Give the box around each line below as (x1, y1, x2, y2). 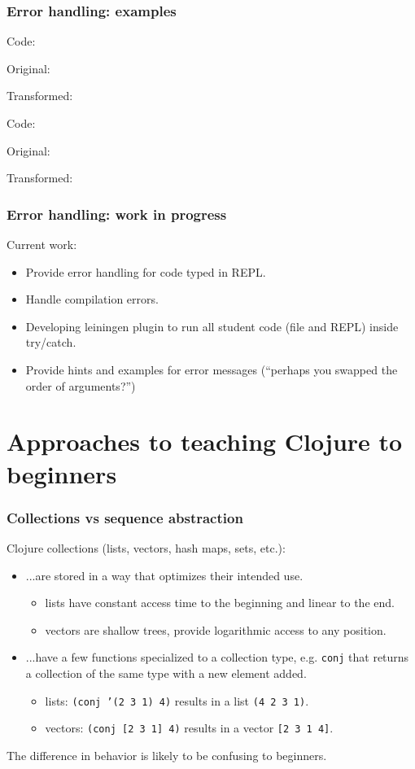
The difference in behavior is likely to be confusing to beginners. (7, 746, 327, 763)
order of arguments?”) (25, 377, 136, 394)
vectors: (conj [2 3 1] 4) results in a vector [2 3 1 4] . (45, 719, 334, 736)
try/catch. (25, 334, 76, 351)
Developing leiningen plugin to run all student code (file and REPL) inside (25, 317, 399, 334)
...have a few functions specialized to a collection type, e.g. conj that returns (25, 649, 409, 666)
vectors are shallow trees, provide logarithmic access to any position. (45, 621, 387, 638)
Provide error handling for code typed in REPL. (25, 263, 266, 280)
